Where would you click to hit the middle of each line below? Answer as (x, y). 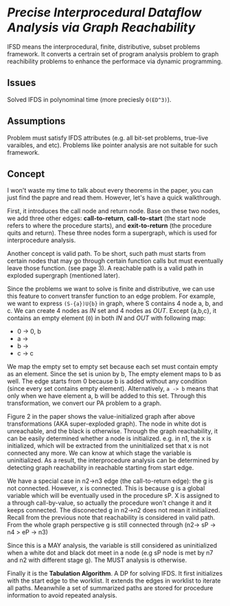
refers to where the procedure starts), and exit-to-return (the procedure (110, 226)
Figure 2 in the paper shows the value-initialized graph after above (101, 417)
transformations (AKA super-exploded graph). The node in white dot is (107, 424)
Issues (22, 83)
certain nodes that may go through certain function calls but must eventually (115, 261)
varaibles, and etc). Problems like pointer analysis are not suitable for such (113, 145)
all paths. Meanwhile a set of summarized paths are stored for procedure (110, 588)
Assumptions (36, 121)
